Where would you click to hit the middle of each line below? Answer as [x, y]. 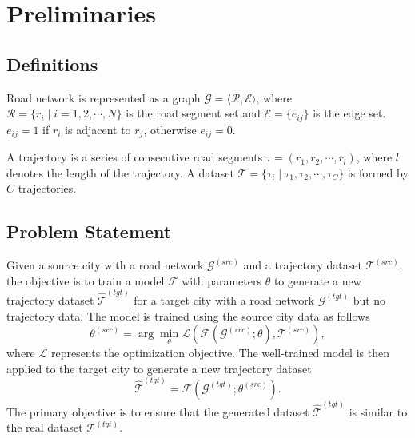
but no [369, 299]
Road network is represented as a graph [104, 97]
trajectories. [47, 188]
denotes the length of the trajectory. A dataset [120, 172]
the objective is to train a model [86, 280]
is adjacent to [98, 129]
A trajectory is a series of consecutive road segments [135, 157]
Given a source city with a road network [105, 265]
